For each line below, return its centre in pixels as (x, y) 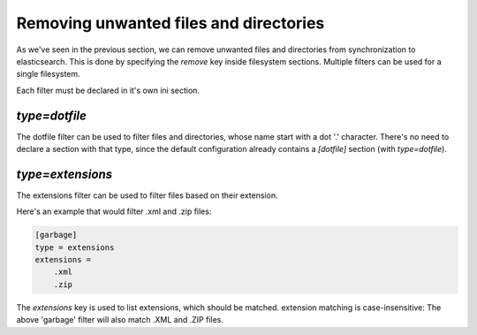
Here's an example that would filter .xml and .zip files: (114, 211)
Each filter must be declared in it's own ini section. (108, 90)
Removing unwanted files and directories (170, 23)
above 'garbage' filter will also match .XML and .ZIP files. (120, 320)
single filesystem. (48, 74)
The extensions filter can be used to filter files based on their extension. (147, 195)
